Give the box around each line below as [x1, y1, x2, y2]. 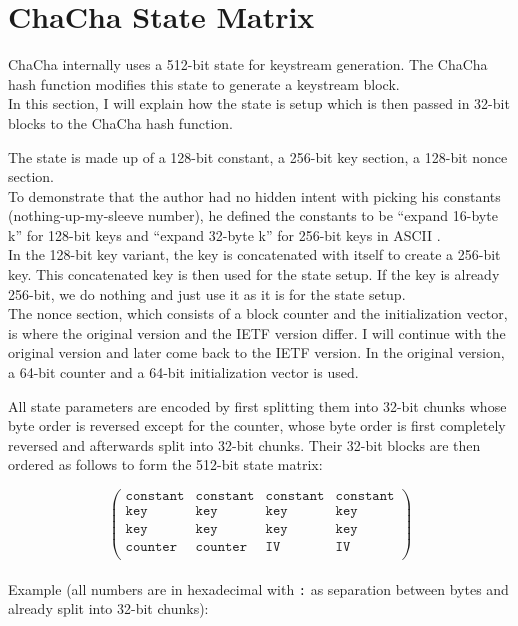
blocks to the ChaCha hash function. [8, 112, 233, 133]
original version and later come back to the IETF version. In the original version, [8, 342, 505, 363]
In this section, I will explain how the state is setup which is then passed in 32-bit [8, 93, 510, 114]
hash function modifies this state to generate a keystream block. [8, 73, 400, 94]
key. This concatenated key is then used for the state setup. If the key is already [8, 264, 500, 285]
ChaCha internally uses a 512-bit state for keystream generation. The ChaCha [8, 54, 488, 75]
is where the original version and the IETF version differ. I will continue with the [8, 322, 506, 343]
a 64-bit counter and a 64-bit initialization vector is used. [8, 362, 359, 383]
